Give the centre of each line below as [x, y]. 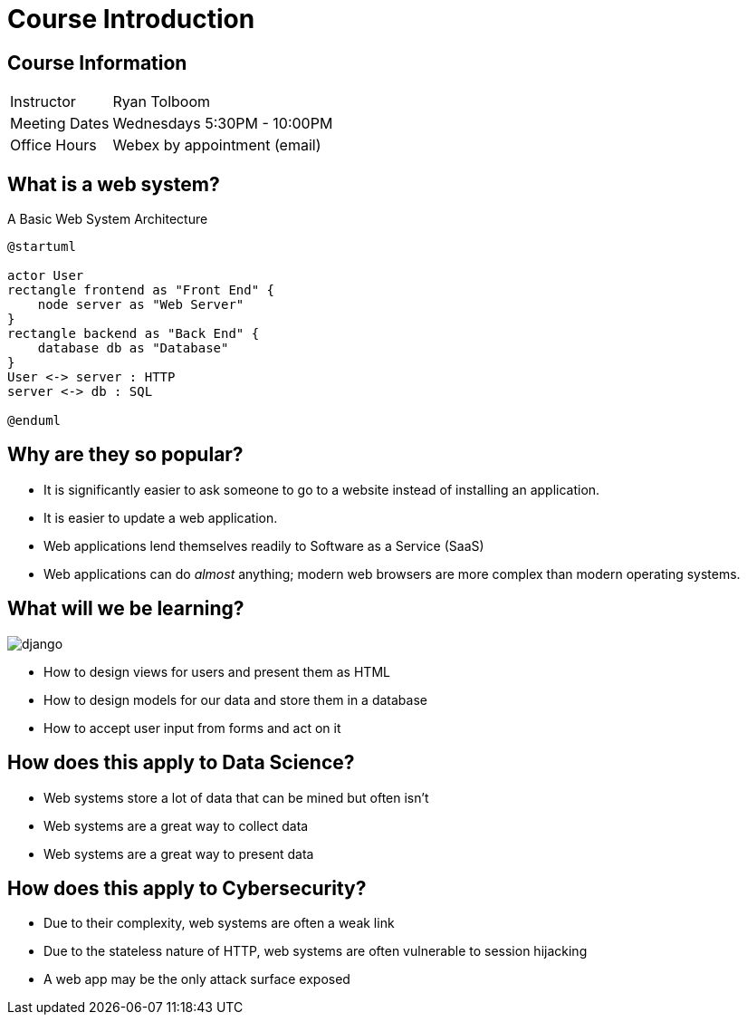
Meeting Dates [60, 124]
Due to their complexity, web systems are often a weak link [219, 923]
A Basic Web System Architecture [108, 219]
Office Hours [53, 145]
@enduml [34, 421]
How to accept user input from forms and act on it [192, 728]
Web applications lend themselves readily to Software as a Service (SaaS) [264, 545]
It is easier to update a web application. [161, 517]
